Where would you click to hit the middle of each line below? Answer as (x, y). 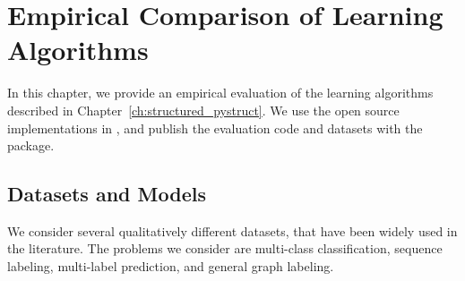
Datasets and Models (107, 194)
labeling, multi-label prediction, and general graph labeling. (171, 266)
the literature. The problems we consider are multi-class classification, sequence (225, 248)
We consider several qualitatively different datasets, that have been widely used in (232, 230)
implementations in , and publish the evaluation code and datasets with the (215, 128)
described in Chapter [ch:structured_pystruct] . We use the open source (203, 110)
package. (31, 145)
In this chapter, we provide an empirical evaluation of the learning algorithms (220, 93)
